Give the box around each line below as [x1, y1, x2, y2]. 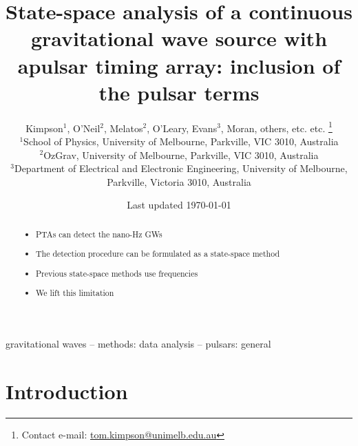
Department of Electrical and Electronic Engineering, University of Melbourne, [14, 161, 348, 176]
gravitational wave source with [30, 24, 328, 52]
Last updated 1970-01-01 [127, 198, 231, 212]
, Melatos [103, 120, 143, 135]
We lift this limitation [36, 287, 114, 299]
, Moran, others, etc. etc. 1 [220, 118, 333, 135]
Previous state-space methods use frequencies [36, 267, 198, 279]
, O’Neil [67, 120, 101, 135]
